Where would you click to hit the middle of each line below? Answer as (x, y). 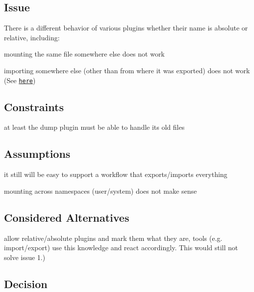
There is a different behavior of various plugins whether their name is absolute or (126, 28)
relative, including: (32, 37)
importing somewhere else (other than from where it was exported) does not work (127, 70)
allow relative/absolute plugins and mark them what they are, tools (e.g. (113, 238)
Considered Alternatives (67, 217)
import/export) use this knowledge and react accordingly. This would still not (121, 248)
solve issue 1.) (25, 257)
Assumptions (37, 154)
